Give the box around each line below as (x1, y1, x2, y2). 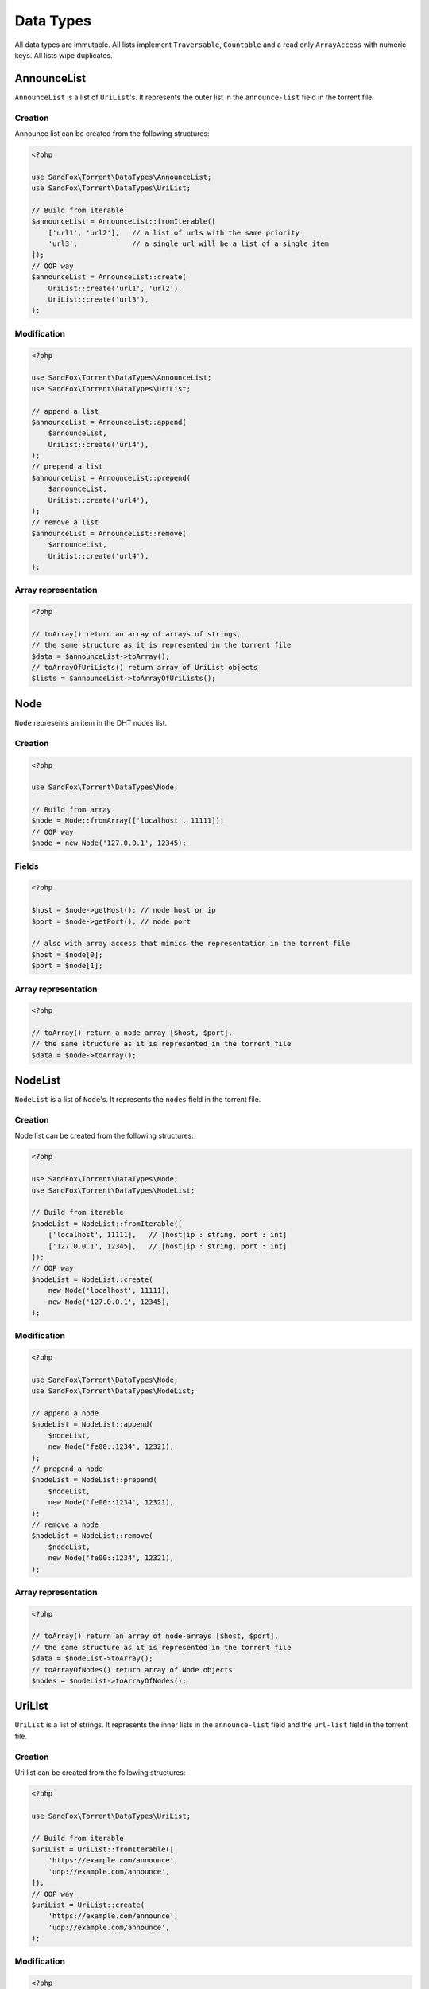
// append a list (31, 407, 99, 415)
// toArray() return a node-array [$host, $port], (31, 1029, 234, 1037)
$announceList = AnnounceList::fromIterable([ (31, 217, 216, 226)
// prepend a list (31, 462, 103, 471)
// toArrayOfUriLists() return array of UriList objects (31, 663, 258, 672)
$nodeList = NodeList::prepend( (31, 1476, 158, 1485)
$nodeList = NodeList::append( (31, 1420, 154, 1429)
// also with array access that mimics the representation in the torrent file (31, 939, 350, 948)
